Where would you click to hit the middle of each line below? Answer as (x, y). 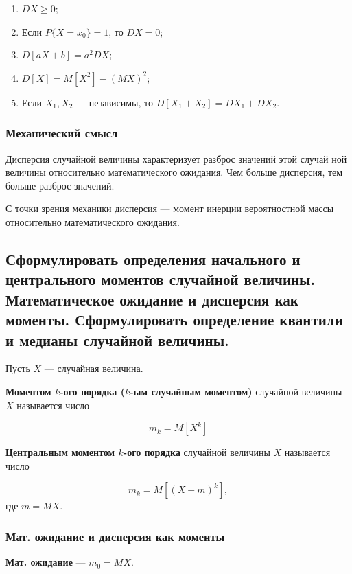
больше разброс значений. (60, 185)
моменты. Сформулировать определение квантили (174, 320)
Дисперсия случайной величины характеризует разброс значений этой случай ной (176, 158)
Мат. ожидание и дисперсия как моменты (115, 536)
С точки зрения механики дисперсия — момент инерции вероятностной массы (170, 208)
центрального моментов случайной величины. (161, 279)
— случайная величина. (94, 368)
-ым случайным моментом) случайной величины (236, 391)
